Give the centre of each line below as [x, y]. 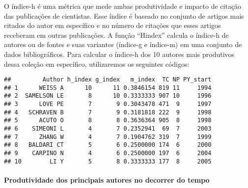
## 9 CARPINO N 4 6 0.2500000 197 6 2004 [108, 153]
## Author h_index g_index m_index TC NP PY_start [108, 80]
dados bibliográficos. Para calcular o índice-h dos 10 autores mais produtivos [119, 54]
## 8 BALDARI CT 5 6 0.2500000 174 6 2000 [108, 145]
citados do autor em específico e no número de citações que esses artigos [112, 25]
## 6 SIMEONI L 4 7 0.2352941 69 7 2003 [108, 129]
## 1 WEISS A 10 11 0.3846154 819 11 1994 [108, 88]
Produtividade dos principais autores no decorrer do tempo [107, 179]
